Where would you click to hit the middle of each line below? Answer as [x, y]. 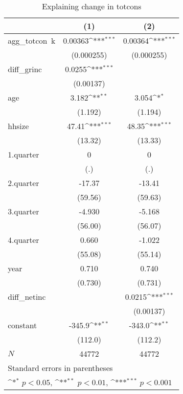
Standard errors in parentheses [60, 368]
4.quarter [23, 240]
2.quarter [23, 183]
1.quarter [23, 154]
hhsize [18, 126]
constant [23, 325]
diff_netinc [27, 297]
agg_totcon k [32, 40]
